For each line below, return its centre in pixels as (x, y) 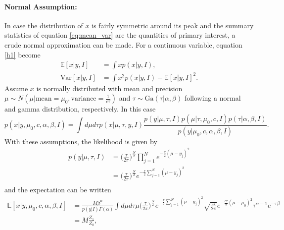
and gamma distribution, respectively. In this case (80, 109)
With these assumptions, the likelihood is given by (81, 141)
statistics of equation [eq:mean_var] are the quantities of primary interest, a (120, 35)
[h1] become (23, 54)
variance (84, 99)
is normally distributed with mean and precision (109, 88)
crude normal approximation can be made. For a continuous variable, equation (123, 44)
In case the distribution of (44, 25)
